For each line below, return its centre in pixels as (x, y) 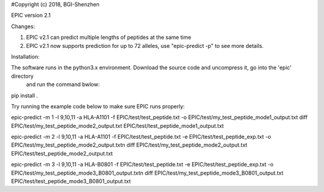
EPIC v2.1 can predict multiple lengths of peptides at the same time (109, 37)
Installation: (25, 56)
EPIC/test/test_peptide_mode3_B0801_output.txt (71, 181)
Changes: (23, 26)
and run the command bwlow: (63, 84)
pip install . (25, 95)
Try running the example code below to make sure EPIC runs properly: (98, 106)
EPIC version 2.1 (31, 16)
